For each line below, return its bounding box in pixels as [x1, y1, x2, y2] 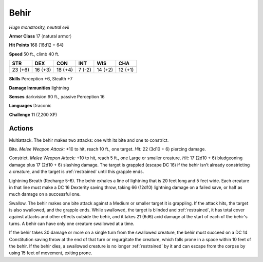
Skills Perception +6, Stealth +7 [9, 76, 73, 82]
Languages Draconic [9, 103, 52, 109]
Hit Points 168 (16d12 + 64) [9, 42, 64, 48]
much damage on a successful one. [9, 191, 81, 197]
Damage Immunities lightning [9, 85, 69, 91]
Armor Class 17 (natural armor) [9, 33, 72, 39]
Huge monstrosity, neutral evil [9, 24, 70, 30]
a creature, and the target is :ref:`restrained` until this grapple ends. [9, 168, 144, 175]
